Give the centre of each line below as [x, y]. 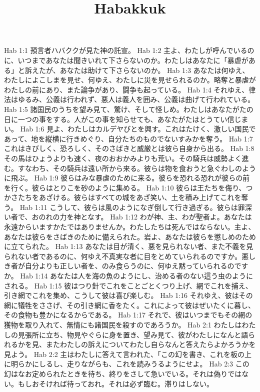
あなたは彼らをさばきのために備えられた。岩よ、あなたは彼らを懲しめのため [130, 236]
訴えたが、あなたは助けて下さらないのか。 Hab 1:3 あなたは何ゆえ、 [137, 70]
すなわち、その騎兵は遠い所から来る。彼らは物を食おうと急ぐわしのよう [137, 168]
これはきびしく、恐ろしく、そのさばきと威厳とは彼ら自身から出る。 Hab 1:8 [129, 148]
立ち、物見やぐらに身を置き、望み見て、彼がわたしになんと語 [147, 334]
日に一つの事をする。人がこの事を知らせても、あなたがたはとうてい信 [119, 119]
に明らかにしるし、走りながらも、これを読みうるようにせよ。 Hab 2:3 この [127, 364]
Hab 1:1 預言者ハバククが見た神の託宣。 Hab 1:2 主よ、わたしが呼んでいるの [129, 50]
